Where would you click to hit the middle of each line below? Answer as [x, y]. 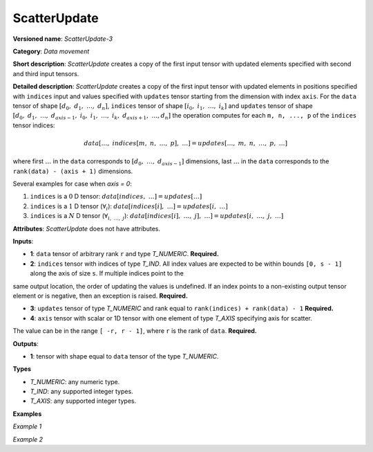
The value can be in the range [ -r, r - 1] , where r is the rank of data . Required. [135, 331]
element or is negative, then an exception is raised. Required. [100, 296]
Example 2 [28, 439]
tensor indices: [34, 125]
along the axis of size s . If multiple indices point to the [107, 273]
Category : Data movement [51, 51]
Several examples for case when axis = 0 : [73, 184]
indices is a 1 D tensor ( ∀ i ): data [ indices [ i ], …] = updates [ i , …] [129, 207]
